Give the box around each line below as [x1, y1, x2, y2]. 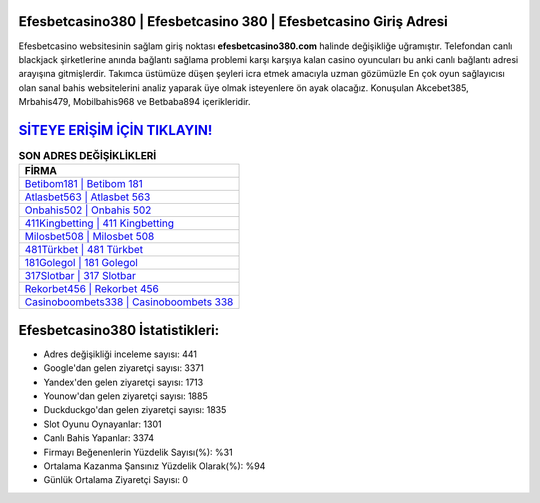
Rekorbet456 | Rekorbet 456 [24, 282, 159, 296]
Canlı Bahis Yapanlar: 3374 [43, 432, 155, 444]
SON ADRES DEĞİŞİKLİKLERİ [18, 149, 157, 163]
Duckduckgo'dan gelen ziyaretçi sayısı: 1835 [43, 404, 227, 416]
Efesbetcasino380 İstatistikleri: [18, 321, 220, 339]
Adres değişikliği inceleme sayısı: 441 [43, 348, 197, 360]
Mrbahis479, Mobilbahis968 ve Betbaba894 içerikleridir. [18, 96, 251, 108]
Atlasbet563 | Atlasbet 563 [24, 190, 151, 204]
